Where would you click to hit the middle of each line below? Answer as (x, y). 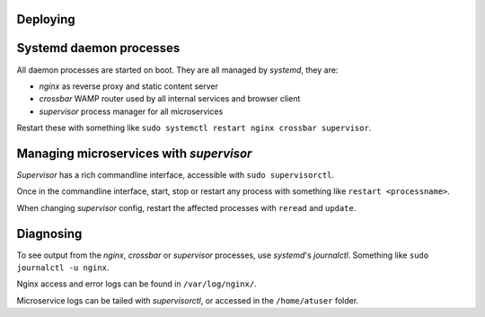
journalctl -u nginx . (63, 268)
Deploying (46, 19)
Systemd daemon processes (98, 48)
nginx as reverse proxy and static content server (129, 86)
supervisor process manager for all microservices (131, 111)
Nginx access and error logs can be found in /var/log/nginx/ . (137, 284)
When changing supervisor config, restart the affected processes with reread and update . (186, 207)
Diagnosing (49, 233)
